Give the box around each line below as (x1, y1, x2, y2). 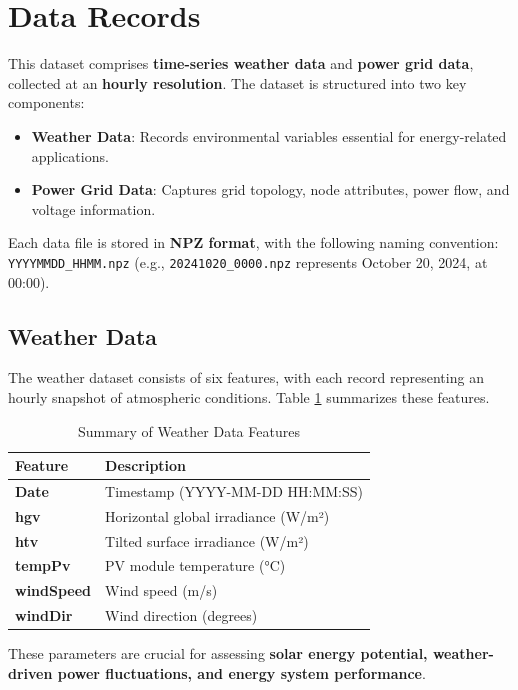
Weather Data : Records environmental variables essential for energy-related (31, 125, 507, 146)
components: (8, 92, 85, 113)
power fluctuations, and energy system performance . (57, 662, 426, 683)
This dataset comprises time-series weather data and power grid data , (8, 53, 474, 74)
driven (8, 662, 53, 683)
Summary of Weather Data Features (78, 420, 300, 441)
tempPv (15, 555, 71, 576)
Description (105, 455, 187, 476)
